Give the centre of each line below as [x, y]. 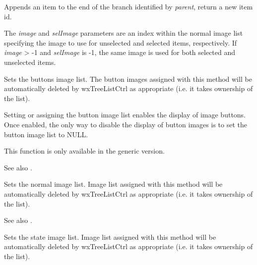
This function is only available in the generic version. [84, 151]
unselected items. [30, 62]
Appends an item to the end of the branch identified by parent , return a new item [128, 6]
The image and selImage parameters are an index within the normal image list [124, 33]
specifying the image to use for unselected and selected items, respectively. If [121, 42]
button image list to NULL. [46, 134]
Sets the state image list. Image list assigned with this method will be [110, 237]
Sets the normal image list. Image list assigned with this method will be [113, 184]
